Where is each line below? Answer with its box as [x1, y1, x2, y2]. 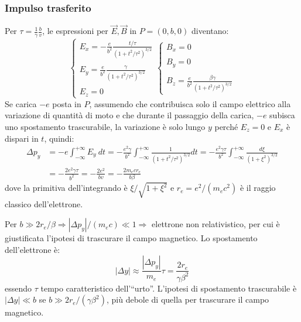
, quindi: [44, 132, 74, 144]
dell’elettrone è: [5, 243, 60, 255]
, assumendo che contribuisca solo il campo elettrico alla [89, 97, 291, 109]
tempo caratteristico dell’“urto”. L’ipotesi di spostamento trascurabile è [40, 282, 297, 294]
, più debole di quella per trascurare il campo [106, 293, 269, 306]
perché [214, 120, 238, 132]
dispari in [5, 132, 39, 144]
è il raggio [240, 181, 276, 194]
